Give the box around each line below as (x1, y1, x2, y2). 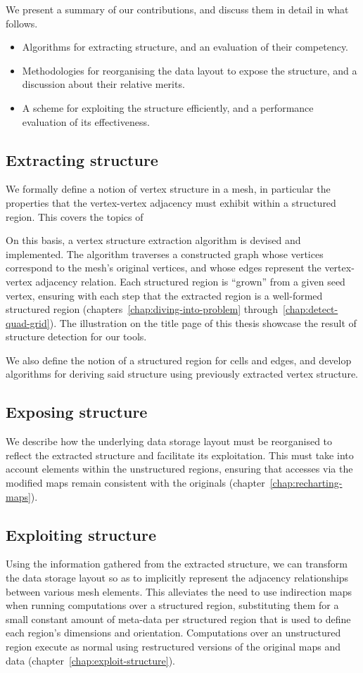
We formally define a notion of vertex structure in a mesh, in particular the (6, 181, 331, 196)
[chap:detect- (283, 302, 338, 316)
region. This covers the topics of (6, 209, 144, 224)
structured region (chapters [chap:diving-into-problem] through (6, 302, 279, 316)
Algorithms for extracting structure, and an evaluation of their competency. (22, 39, 348, 54)
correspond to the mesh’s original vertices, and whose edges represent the (6, 260, 321, 275)
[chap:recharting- (269, 475, 343, 490)
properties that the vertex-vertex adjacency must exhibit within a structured (6, 195, 336, 210)
